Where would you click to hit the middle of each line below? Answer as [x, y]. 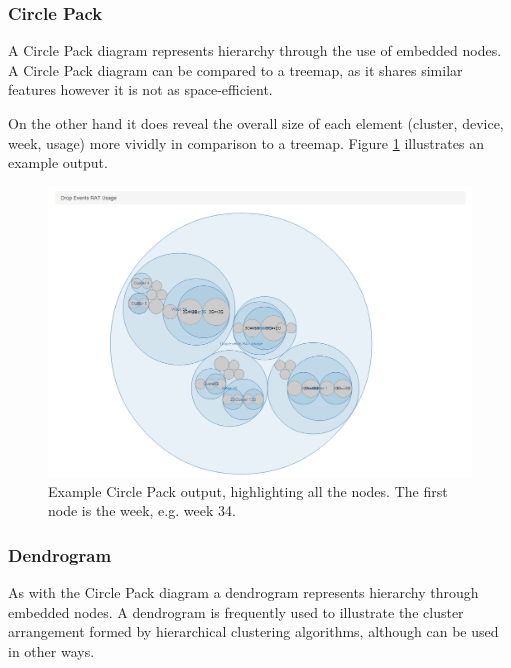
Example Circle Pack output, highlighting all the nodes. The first [248, 490]
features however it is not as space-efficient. [140, 89]
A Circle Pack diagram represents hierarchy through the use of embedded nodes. [255, 50]
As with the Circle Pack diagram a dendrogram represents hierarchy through [243, 592]
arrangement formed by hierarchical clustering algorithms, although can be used [253, 631]
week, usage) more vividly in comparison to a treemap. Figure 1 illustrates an [246, 142]
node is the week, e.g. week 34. [142, 510]
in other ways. [51, 650]
